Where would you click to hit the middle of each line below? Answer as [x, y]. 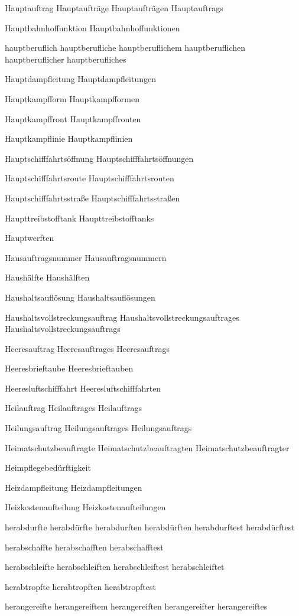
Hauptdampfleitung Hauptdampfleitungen [80, 79]
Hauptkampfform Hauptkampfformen [72, 98]
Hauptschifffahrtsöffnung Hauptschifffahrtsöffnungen [99, 158]
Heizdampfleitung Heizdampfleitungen [74, 487]
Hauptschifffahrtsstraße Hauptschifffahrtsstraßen [92, 198]
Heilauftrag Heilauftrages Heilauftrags [74, 408]
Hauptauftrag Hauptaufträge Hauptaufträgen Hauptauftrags [114, 8]
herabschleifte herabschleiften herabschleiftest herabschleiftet [115, 567]
